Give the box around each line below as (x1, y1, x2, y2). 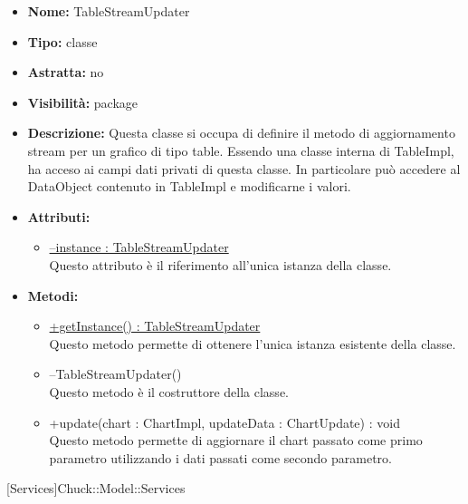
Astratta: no (27, 63, 104, 82)
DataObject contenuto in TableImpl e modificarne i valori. (27, 177, 351, 196)
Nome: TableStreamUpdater (27, 2, 190, 20)
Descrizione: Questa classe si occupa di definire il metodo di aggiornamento (27, 123, 455, 142)
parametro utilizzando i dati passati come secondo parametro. (49, 448, 392, 467)
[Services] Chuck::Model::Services (6, 479, 186, 498)
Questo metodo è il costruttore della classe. (49, 382, 289, 401)
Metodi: (27, 286, 79, 305)
